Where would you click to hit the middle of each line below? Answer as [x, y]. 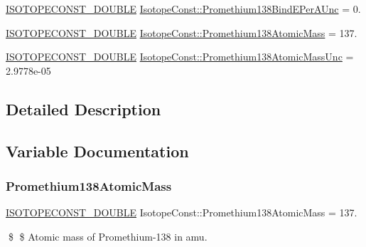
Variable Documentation [97, 151]
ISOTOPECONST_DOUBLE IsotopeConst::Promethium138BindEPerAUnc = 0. [183, 9]
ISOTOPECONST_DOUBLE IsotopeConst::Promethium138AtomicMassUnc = [180, 57]
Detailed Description [84, 109]
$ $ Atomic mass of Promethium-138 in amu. [108, 236]
